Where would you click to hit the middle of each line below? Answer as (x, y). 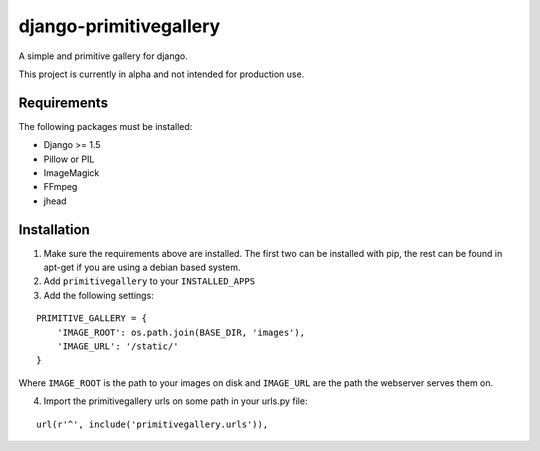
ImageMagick (71, 173)
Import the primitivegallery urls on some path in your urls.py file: (175, 401)
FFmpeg (60, 187)
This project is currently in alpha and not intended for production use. (161, 74)
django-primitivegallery (119, 26)
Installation (54, 229)
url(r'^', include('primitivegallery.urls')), (152, 424)
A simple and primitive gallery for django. (103, 56)
